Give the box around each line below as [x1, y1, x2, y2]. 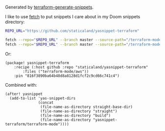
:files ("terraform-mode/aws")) [23, 69, 89, 74]
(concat [38, 100, 54, 105]
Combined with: [5, 82, 37, 88]
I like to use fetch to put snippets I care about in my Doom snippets [5, 14, 140, 19]
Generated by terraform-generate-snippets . [5, 4, 94, 10]
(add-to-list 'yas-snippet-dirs [9, 96, 76, 100]
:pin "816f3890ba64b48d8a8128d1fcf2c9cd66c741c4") [14, 73, 120, 78]
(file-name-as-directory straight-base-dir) [40, 104, 133, 109]
